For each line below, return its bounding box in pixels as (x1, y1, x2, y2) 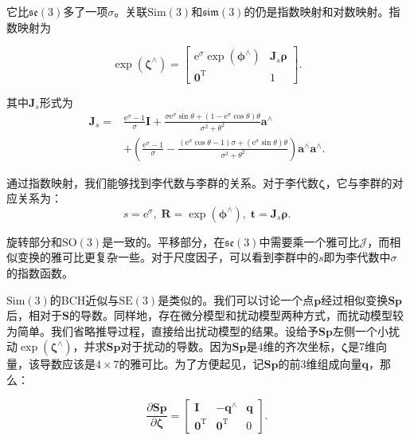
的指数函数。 (6, 265, 73, 281)
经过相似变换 (321, 291, 389, 308)
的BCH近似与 (49, 291, 119, 308)
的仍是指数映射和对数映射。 (244, 3, 389, 19)
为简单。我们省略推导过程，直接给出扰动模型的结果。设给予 (6, 322, 318, 339)
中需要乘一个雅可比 (259, 233, 360, 249)
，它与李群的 (325, 174, 392, 191)
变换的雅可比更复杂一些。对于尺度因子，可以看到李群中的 (17, 249, 318, 265)
